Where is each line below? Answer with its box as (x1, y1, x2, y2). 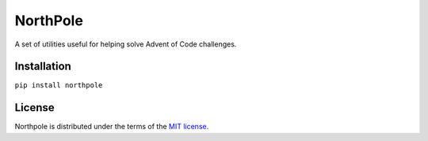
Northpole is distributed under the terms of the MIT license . (14, 122, 209, 132)
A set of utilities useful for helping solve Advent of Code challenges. (14, 39, 237, 49)
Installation (14, 60, 71, 73)
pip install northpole (14, 81, 103, 90)
